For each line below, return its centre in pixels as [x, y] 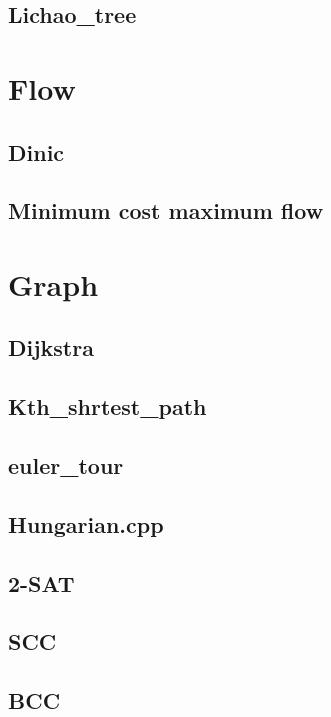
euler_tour [66, 465]
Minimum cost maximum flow [166, 210]
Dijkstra [51, 347]
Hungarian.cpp [86, 523]
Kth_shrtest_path [107, 406]
